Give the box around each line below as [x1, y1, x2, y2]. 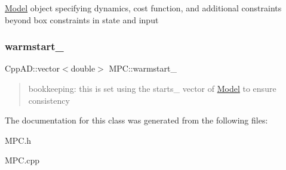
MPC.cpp [5, 154, 40, 166]
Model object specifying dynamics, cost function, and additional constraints [5, 2, 282, 14]
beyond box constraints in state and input [5, 13, 159, 26]
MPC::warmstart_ [109, 62, 177, 75]
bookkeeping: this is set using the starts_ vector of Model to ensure [28, 82, 276, 94]
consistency [28, 94, 70, 106]
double [70, 62, 96, 75]
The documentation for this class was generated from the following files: [5, 114, 268, 126]
